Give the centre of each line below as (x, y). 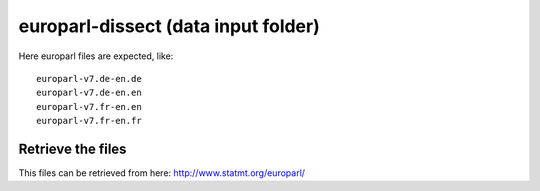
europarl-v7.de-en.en (89, 93)
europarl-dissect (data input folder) (169, 26)
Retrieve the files (72, 148)
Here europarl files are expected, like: (96, 56)
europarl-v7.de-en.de (89, 78)
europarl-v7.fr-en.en (89, 106)
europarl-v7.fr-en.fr (89, 121)
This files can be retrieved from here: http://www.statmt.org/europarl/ (161, 173)
